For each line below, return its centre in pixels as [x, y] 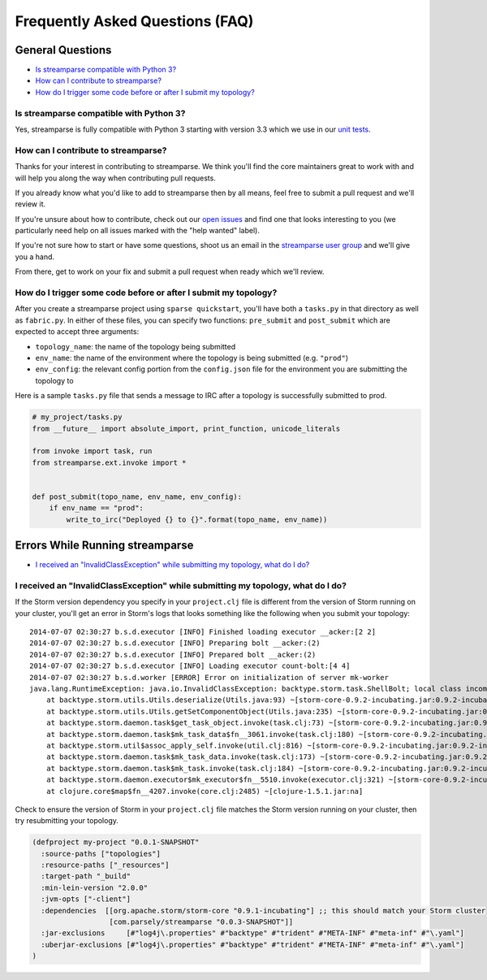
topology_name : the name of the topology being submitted [136, 346]
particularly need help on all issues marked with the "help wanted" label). [137, 231]
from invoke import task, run [92, 451]
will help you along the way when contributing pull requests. [116, 178]
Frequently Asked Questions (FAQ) [134, 21]
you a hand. [35, 257]
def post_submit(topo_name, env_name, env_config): [137, 497]
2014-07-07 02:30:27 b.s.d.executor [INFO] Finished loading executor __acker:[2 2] [203, 632]
